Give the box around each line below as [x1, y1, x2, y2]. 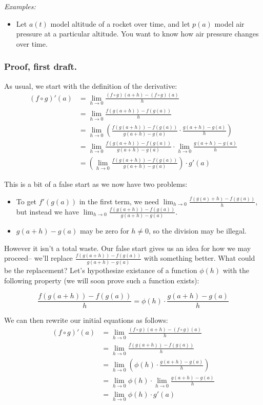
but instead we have [16, 206, 79, 217]
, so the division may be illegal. [149, 225, 247, 236]
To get [16, 196, 37, 206]
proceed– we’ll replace [4, 253, 73, 263]
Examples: [4, 1, 36, 11]
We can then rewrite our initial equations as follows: [4, 315, 168, 325]
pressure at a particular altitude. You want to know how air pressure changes [16, 28, 259, 39]
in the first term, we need [79, 196, 159, 206]
